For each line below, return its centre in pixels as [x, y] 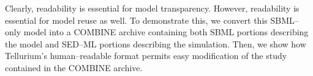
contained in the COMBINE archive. [74, 67]
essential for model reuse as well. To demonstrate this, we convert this [136, 20]
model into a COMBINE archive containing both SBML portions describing [166, 32]
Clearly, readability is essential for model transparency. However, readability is [152, 8]
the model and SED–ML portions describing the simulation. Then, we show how [156, 43]
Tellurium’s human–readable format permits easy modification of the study [146, 56]
